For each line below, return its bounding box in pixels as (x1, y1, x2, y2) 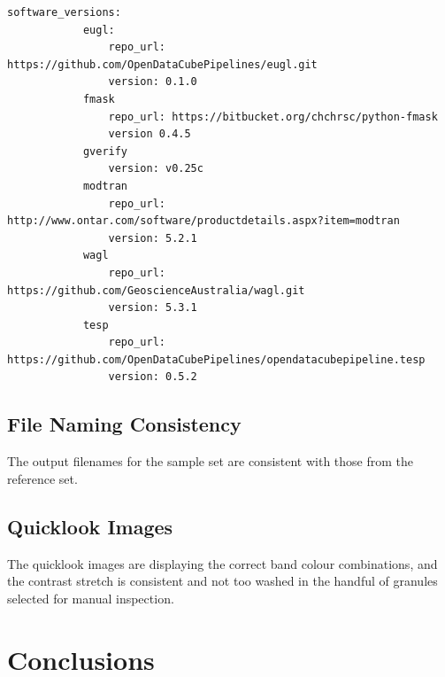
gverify (82, 144, 128, 158)
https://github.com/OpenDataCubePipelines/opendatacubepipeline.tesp (7, 353, 426, 366)
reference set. (7, 469, 78, 487)
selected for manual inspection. (7, 588, 174, 607)
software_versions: (7, 6, 121, 19)
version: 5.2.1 (108, 231, 197, 245)
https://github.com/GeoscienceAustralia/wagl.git (7, 284, 305, 297)
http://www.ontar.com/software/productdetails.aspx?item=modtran (7, 214, 400, 228)
